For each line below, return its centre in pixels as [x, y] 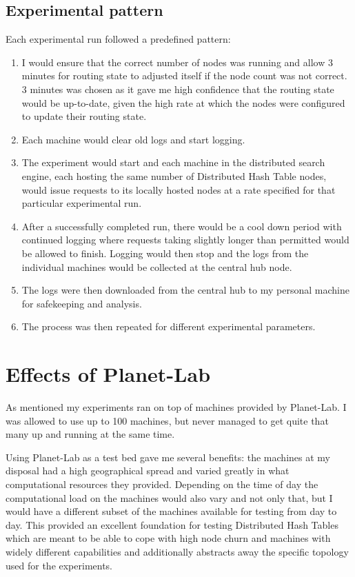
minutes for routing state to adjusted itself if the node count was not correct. [184, 75]
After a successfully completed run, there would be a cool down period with [182, 226]
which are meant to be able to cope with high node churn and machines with [168, 538]
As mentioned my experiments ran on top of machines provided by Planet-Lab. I [176, 407]
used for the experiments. [59, 565]
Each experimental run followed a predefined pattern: [118, 39]
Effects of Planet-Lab [108, 374]
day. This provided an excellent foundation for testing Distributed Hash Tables [172, 524]
